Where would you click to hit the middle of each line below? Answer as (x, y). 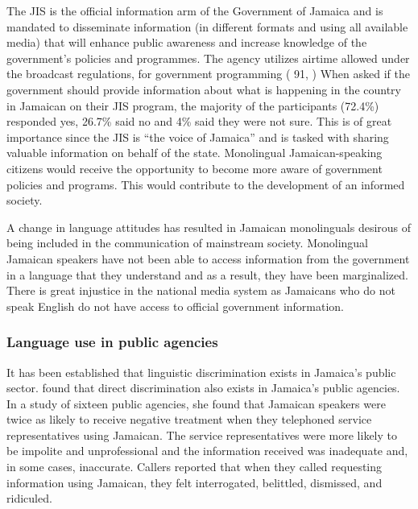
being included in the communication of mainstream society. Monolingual (188, 243)
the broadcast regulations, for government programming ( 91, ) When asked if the (208, 74)
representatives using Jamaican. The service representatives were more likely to (202, 435)
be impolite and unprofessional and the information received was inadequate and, (207, 451)
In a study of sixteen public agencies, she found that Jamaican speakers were (196, 403)
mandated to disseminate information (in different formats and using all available (207, 26)
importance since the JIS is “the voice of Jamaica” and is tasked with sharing (198, 137)
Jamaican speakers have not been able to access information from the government (208, 258)
